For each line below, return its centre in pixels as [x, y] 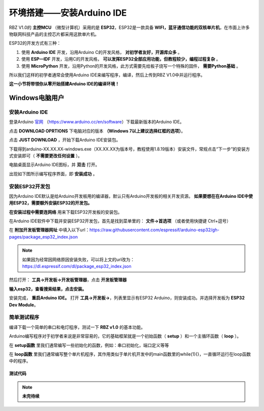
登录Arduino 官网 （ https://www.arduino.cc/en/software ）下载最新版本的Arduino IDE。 [97, 122]
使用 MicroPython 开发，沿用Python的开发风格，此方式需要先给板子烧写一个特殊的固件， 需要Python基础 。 [131, 66]
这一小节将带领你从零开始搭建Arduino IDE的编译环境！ [64, 84]
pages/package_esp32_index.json [44, 237]
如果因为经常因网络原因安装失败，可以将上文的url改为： [78, 259]
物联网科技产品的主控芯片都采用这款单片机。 [54, 34]
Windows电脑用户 [37, 98]
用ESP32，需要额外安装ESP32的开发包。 [51, 203]
